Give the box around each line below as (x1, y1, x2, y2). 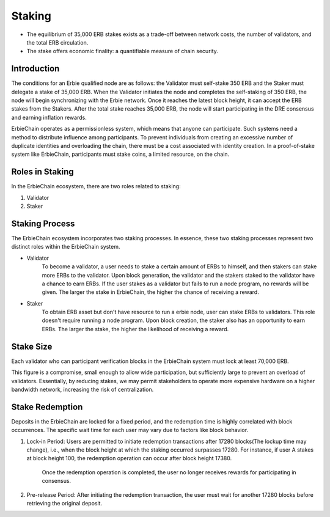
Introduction (11, 64, 60, 74)
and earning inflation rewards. (11, 114, 87, 121)
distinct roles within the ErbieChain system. (11, 243, 120, 251)
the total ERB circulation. (26, 38, 89, 46)
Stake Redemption (11, 402, 83, 412)
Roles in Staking (11, 167, 75, 177)
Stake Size (11, 341, 53, 351)
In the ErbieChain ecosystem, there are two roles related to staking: (11, 183, 181, 190)
